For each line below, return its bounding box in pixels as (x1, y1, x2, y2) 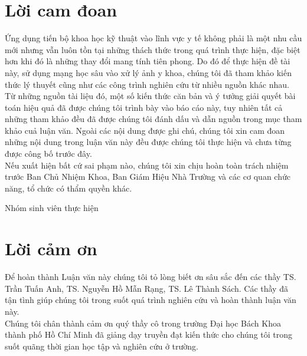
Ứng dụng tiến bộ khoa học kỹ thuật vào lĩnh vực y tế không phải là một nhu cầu (5, 32, 302, 44)
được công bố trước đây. (5, 147, 92, 160)
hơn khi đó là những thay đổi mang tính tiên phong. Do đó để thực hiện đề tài (5, 55, 290, 67)
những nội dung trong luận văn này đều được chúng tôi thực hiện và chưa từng (5, 136, 292, 148)
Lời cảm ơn (5, 236, 97, 261)
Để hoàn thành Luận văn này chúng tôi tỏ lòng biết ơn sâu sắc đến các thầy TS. (5, 271, 296, 283)
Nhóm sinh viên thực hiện (5, 202, 99, 214)
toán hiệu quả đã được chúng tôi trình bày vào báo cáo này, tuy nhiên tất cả (5, 101, 283, 113)
